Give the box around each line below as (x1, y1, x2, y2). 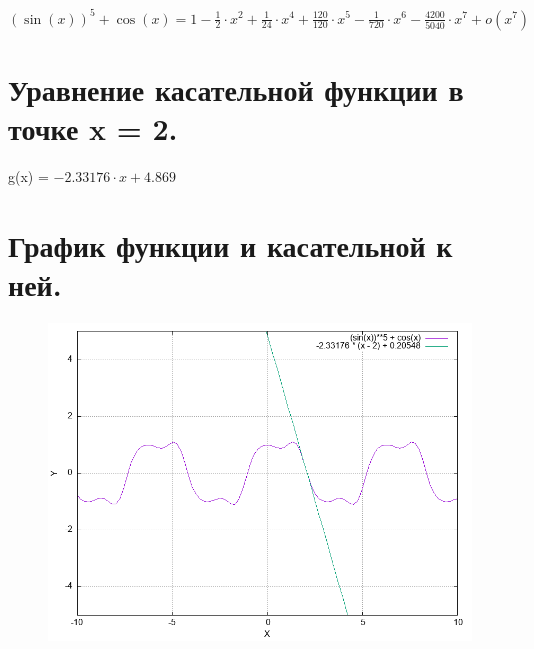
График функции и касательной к (8, 224, 453, 265)
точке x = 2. (8, 107, 178, 148)
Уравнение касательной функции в (8, 68, 464, 109)
